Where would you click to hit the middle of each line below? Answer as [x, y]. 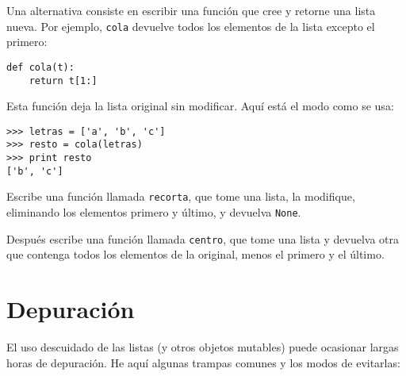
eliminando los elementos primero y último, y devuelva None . [154, 212]
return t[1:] [63, 81]
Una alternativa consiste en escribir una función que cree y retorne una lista [191, 10]
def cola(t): [40, 67]
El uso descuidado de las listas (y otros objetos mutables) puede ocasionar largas [203, 347]
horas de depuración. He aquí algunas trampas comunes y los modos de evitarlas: [203, 362]
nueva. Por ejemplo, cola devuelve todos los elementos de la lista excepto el [191, 26]
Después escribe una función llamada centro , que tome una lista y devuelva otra [203, 238]
